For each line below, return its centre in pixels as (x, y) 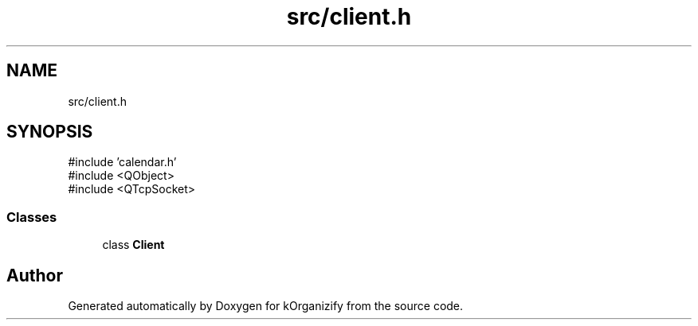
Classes (32, 217)
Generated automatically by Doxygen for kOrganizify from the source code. (266, 306)
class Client (133, 245)
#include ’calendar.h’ (122, 162)
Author (35, 275)
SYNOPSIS (50, 132)
